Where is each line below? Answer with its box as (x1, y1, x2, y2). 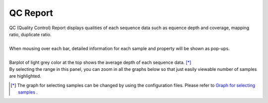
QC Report (9, 7, 53, 18)
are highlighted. (9, 73, 42, 79)
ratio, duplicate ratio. (9, 31, 52, 37)
